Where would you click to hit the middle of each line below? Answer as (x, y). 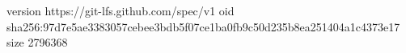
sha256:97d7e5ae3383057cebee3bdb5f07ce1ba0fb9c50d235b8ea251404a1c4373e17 (203, 26)
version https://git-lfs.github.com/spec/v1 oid (121, 10)
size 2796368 (37, 42)
